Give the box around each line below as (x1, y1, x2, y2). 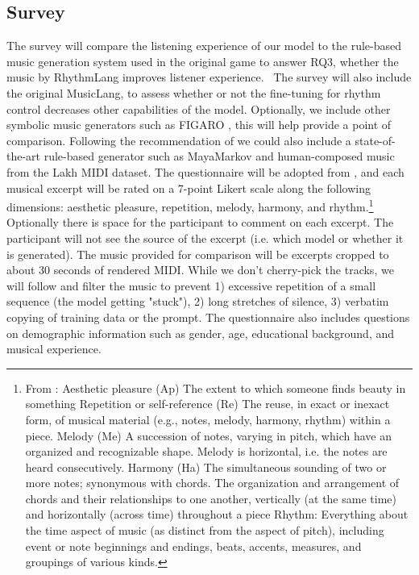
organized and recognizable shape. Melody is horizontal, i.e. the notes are (25, 443, 388, 460)
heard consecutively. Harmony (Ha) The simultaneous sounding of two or (25, 458, 387, 475)
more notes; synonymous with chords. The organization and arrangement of (25, 474, 400, 491)
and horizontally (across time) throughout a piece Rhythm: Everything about (25, 506, 409, 523)
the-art (6, 148, 41, 165)
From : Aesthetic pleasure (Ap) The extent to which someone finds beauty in (25, 379, 406, 396)
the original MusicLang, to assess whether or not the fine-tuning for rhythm (6, 84, 381, 101)
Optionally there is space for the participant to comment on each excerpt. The (6, 214, 394, 231)
